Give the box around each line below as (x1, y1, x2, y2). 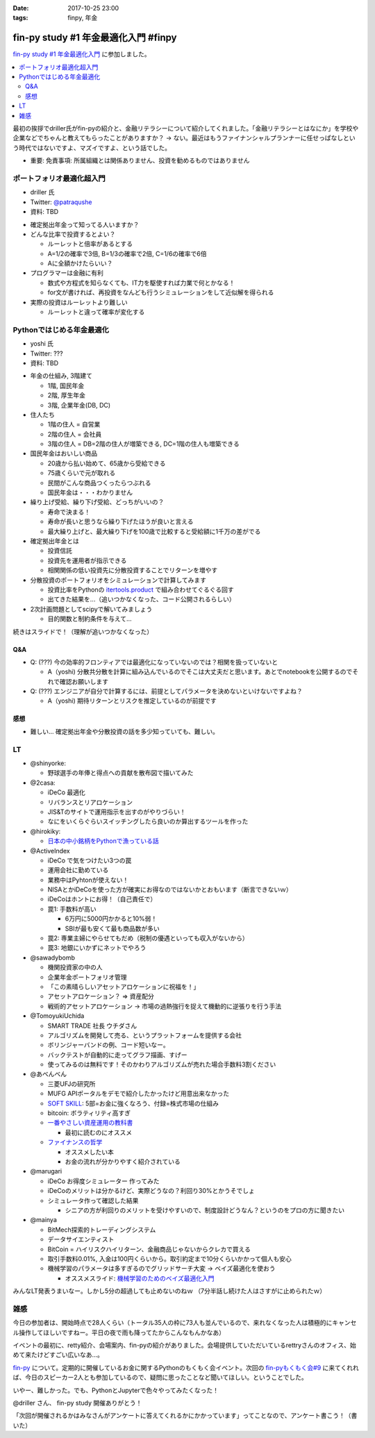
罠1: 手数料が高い (47, 905, 97, 913)
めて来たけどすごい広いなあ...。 (12, 1351, 104, 1359)
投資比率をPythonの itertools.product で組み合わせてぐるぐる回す (47, 585, 234, 594)
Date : (12, 4, 29, 12)
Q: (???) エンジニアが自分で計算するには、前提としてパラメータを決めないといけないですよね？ (30, 687, 303, 696)
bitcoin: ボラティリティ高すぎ (47, 1109, 131, 1117)
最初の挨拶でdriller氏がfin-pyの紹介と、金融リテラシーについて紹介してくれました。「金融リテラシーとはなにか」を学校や (12, 124, 359, 133)
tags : (12, 14, 28, 22)
